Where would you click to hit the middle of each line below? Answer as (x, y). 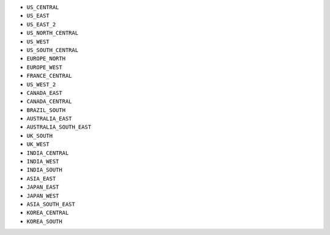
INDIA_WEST (43, 162)
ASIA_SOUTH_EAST (51, 204)
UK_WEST (38, 144)
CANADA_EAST (44, 93)
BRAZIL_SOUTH (46, 110)
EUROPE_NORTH (46, 59)
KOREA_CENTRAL (48, 213)
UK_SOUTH (40, 136)
